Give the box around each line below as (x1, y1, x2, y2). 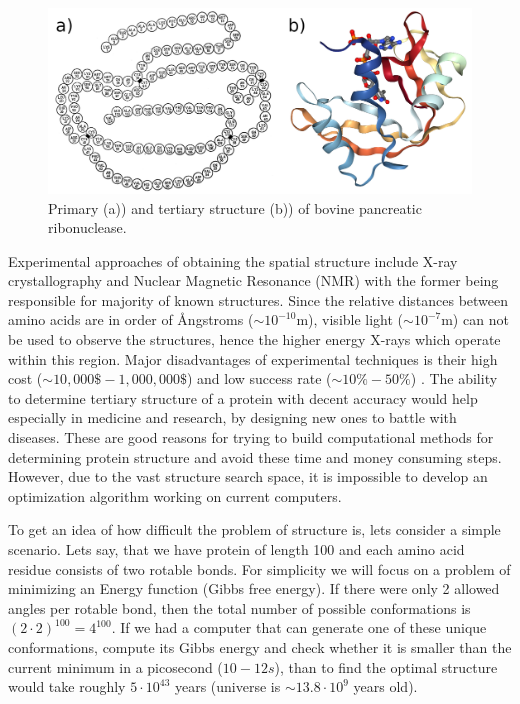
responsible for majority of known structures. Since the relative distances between (8, 289, 509, 310)
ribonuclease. (48, 217, 127, 238)
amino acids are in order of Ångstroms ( (8, 309, 254, 330)
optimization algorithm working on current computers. (8, 485, 342, 506)
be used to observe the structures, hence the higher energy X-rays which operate (8, 329, 501, 350)
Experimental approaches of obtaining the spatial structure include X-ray (8, 250, 458, 271)
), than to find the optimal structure (274, 656, 498, 677)
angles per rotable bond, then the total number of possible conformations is (8, 597, 471, 618)
